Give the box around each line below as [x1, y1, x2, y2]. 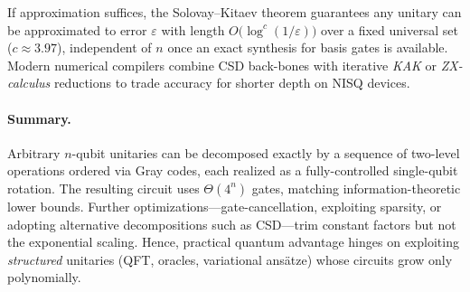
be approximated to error [7, 20, 147, 39]
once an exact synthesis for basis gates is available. [167, 38, 448, 57]
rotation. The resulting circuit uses [7, 178, 200, 197]
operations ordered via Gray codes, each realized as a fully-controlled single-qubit [7, 161, 458, 180]
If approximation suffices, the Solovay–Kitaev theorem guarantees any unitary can [7, 3, 462, 21]
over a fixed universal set [321, 20, 458, 39]
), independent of [57, 38, 152, 57]
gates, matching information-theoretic [251, 178, 461, 197]
